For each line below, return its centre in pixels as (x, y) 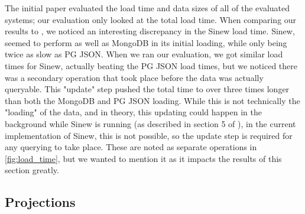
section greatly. (32, 170)
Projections (40, 202)
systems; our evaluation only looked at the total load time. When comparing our (151, 19)
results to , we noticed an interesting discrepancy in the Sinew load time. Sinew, (150, 31)
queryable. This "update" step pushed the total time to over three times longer (147, 89)
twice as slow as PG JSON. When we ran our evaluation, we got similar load (144, 54)
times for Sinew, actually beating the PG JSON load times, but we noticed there (151, 65)
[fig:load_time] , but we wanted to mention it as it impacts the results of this (143, 158)
